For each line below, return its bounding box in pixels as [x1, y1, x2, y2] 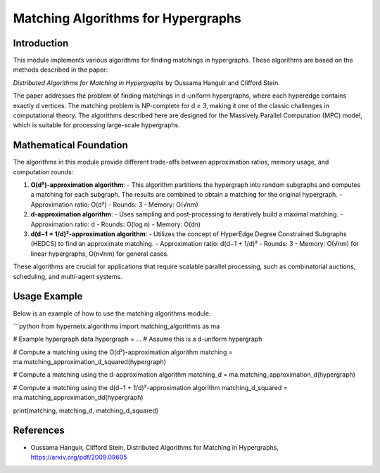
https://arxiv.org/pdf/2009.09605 [30, 453, 127, 461]
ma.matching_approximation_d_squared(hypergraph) [13, 358, 167, 366]
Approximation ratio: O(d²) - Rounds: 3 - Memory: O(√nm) [30, 200, 198, 209]
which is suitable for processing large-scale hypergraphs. [13, 121, 181, 129]
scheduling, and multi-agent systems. [13, 272, 122, 280]
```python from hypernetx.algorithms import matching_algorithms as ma [13, 322, 220, 330]
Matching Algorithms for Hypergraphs [13, 11, 242, 26]
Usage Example [13, 290, 83, 302]
